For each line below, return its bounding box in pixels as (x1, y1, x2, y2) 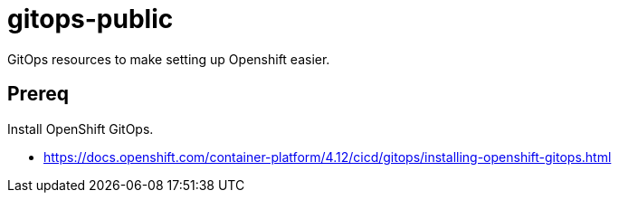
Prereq (7, 82, 69, 106)
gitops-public (7, 4, 174, 34)
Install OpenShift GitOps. (7, 120, 154, 137)
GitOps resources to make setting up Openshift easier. (7, 51, 330, 67)
